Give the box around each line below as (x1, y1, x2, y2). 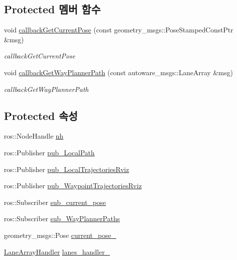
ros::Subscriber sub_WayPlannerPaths (4, 213, 120, 224)
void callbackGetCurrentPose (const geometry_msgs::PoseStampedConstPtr (4, 25, 234, 35)
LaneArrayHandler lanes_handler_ (4, 246, 110, 257)
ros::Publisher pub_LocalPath (4, 147, 95, 157)
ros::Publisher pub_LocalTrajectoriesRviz (4, 164, 129, 174)
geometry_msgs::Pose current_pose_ (4, 230, 116, 240)
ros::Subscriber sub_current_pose (4, 197, 106, 207)
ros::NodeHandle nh (4, 131, 64, 141)
